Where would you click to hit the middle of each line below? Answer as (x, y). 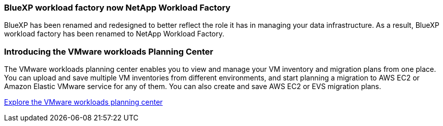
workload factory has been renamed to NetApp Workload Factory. (114, 34)
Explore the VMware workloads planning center (83, 102)
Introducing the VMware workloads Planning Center (109, 51)
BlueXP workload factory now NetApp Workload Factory (117, 8)
